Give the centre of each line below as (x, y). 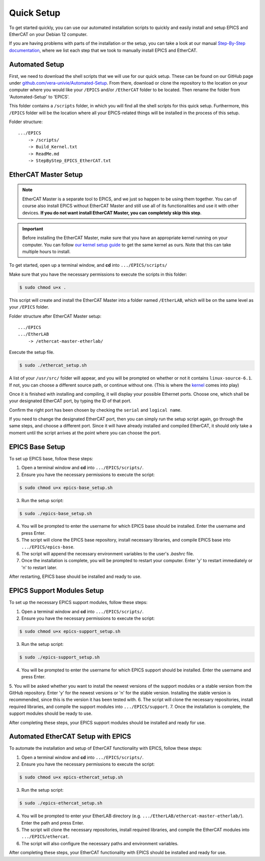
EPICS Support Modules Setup (56, 591)
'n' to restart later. (39, 567)
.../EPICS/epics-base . (48, 547)
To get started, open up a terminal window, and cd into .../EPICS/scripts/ (88, 265)
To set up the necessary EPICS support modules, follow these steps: (78, 603)
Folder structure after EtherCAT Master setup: (55, 316)
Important (33, 228)
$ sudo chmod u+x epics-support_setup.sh (70, 631)
